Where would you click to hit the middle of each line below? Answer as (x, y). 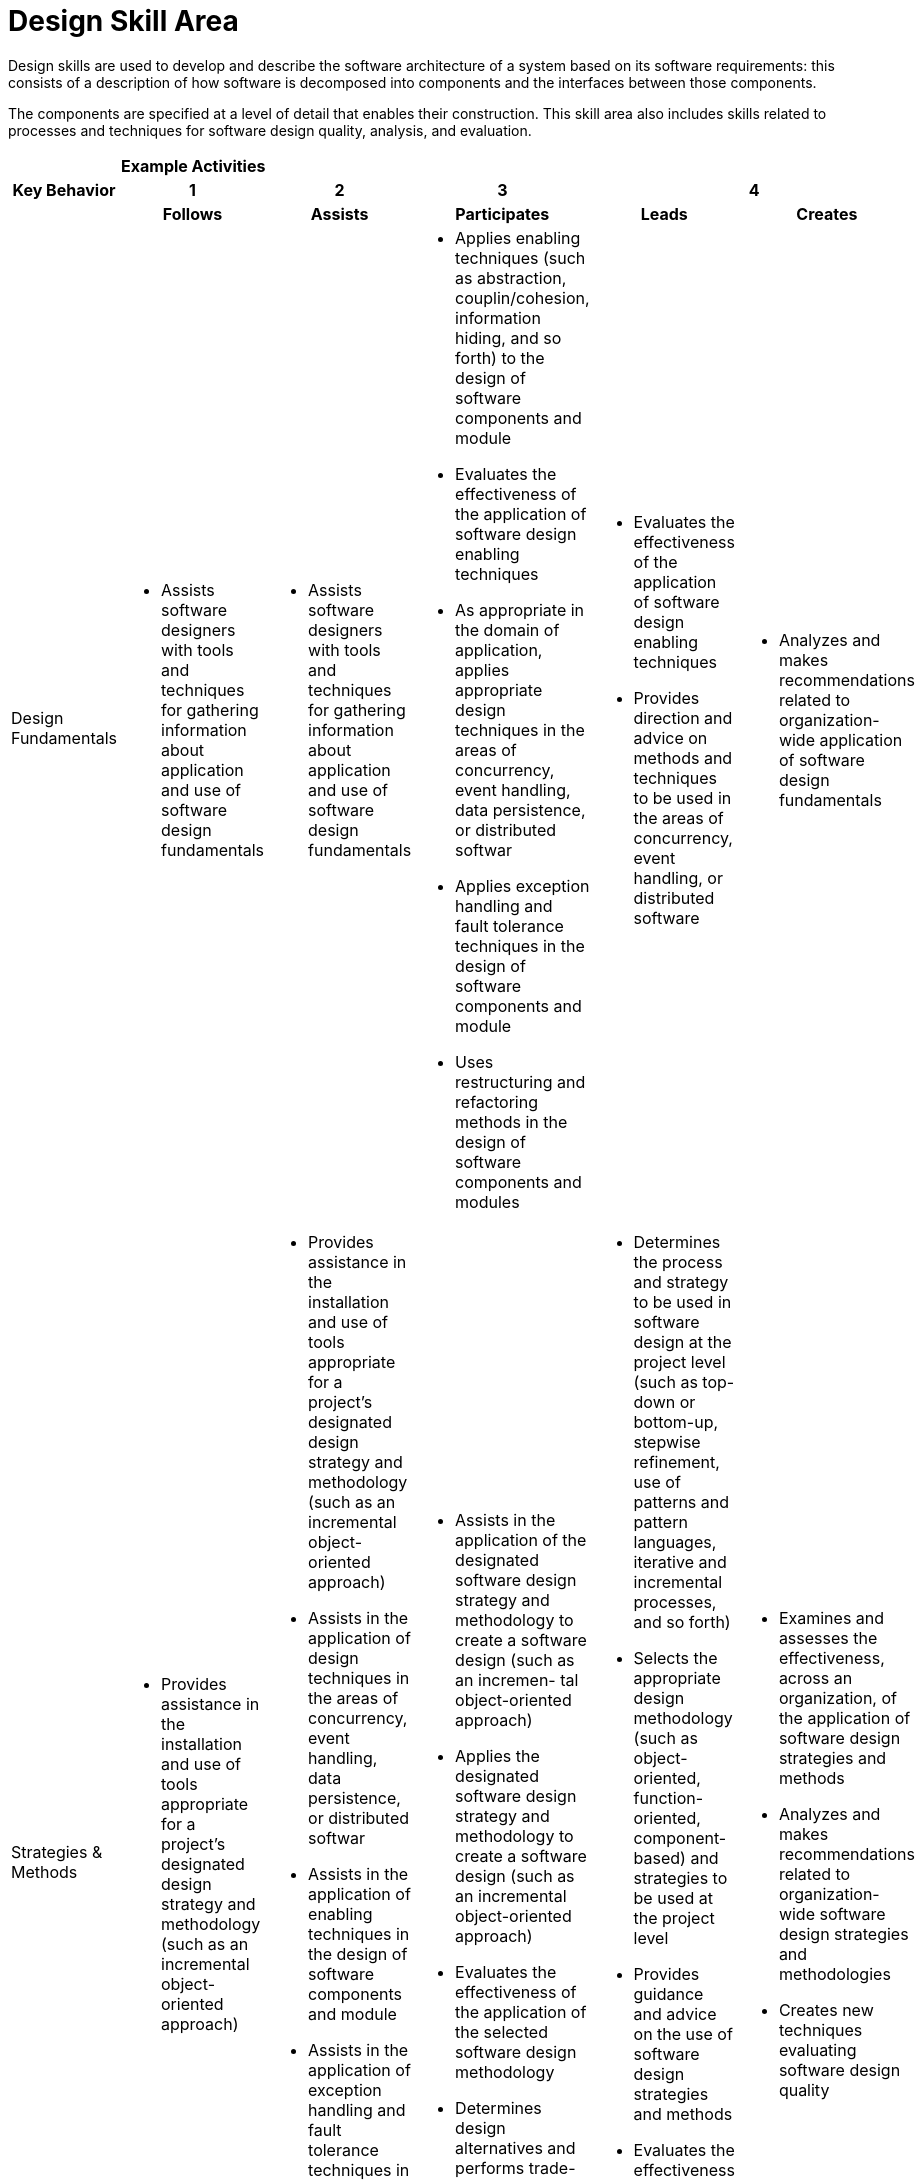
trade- (552, 2167)
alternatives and (515, 2147)
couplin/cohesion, (522, 297)
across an (815, 1677)
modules (487, 1201)
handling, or (678, 877)
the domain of (507, 629)
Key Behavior (64, 189)
